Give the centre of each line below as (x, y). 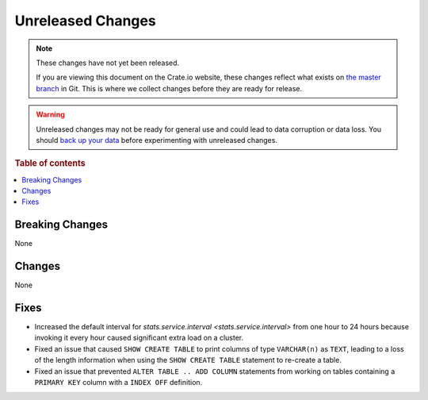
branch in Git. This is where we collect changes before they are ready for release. (169, 88)
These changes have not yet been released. (108, 63)
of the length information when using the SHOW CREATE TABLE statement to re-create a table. (188, 360)
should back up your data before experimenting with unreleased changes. (157, 140)
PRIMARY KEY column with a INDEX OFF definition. (118, 382)
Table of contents (50, 163)
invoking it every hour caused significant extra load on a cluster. (139, 338)
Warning (50, 114)
